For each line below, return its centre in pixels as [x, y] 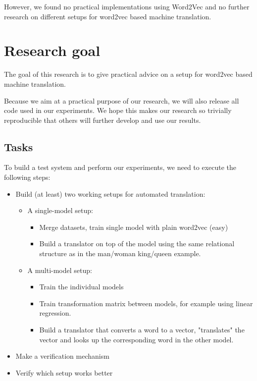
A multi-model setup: [60, 270]
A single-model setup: [60, 210]
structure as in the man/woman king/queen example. [120, 253]
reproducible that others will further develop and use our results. [103, 120]
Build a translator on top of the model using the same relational [137, 244]
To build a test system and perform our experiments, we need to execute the [120, 167]
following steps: [27, 177]
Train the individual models [81, 287]
